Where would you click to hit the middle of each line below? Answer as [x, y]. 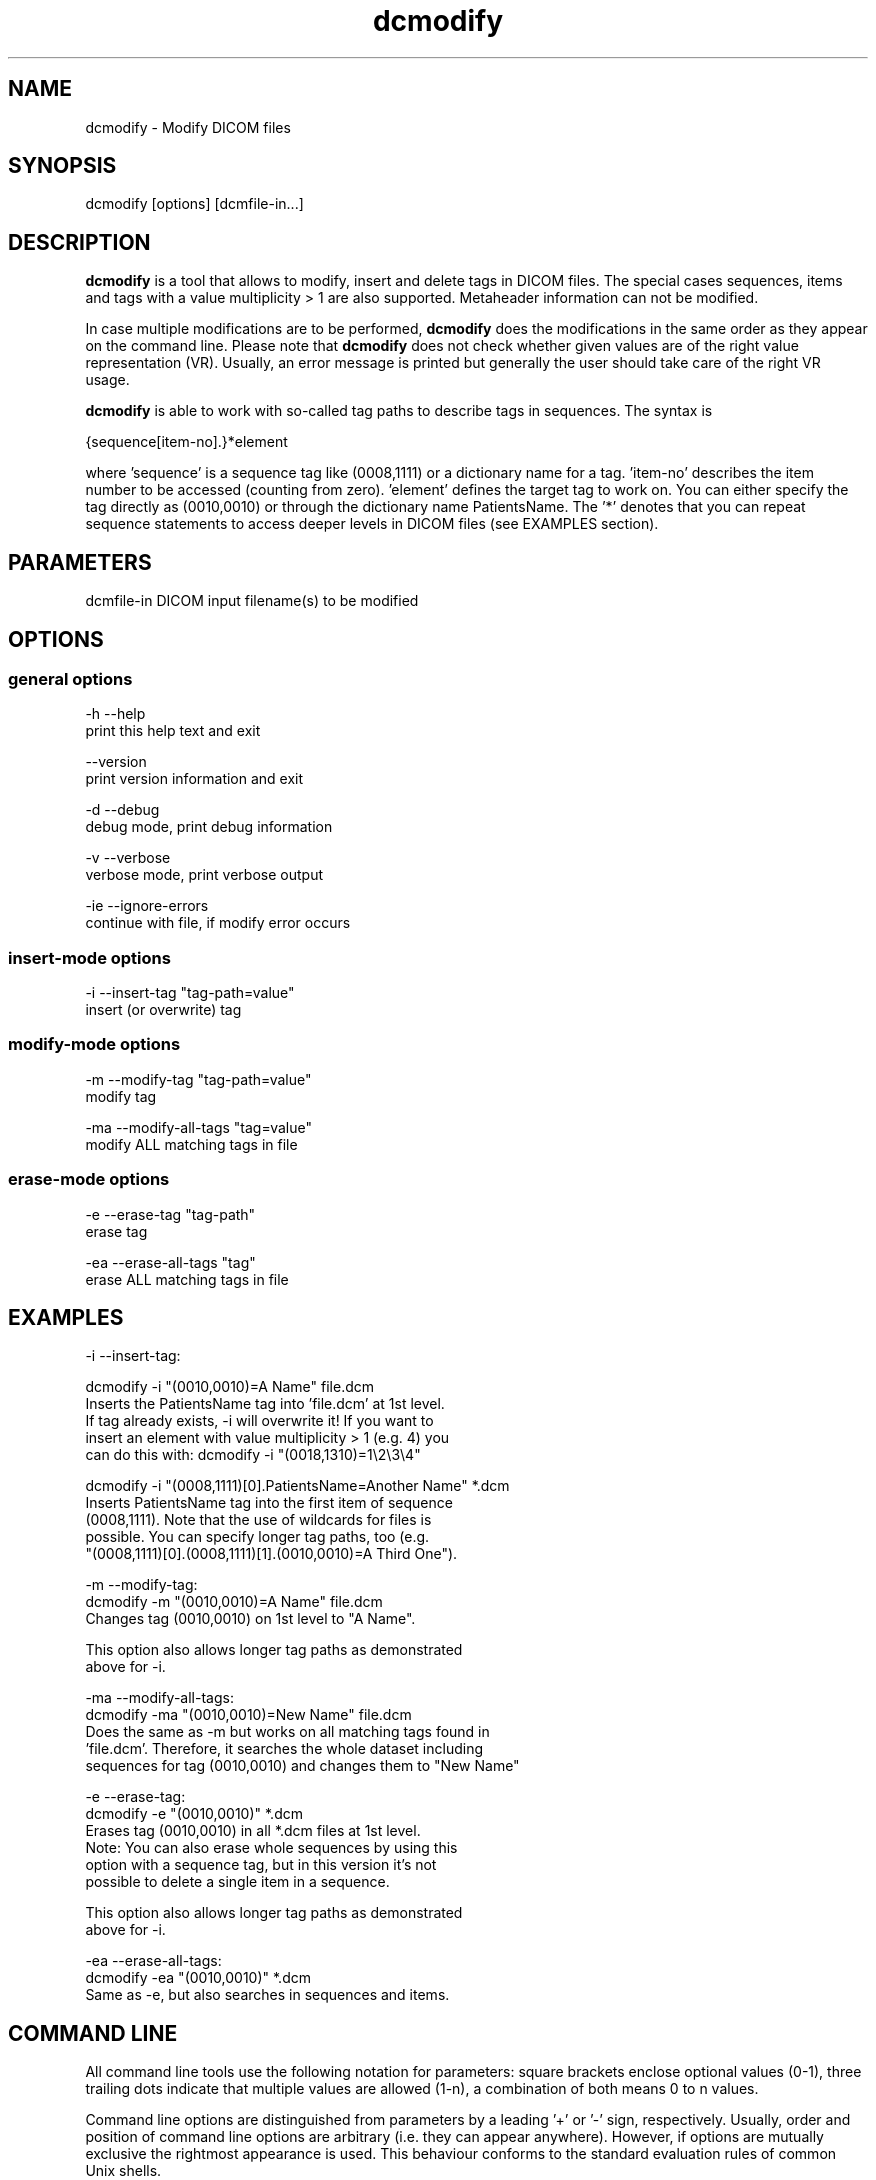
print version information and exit [194, 779]
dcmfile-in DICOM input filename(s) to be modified [252, 601]
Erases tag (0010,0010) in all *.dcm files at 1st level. [253, 1831]
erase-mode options [89, 1179]
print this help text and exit [173, 731]
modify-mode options [94, 1044]
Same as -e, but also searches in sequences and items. [267, 1995]
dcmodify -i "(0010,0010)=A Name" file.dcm [230, 1387]
